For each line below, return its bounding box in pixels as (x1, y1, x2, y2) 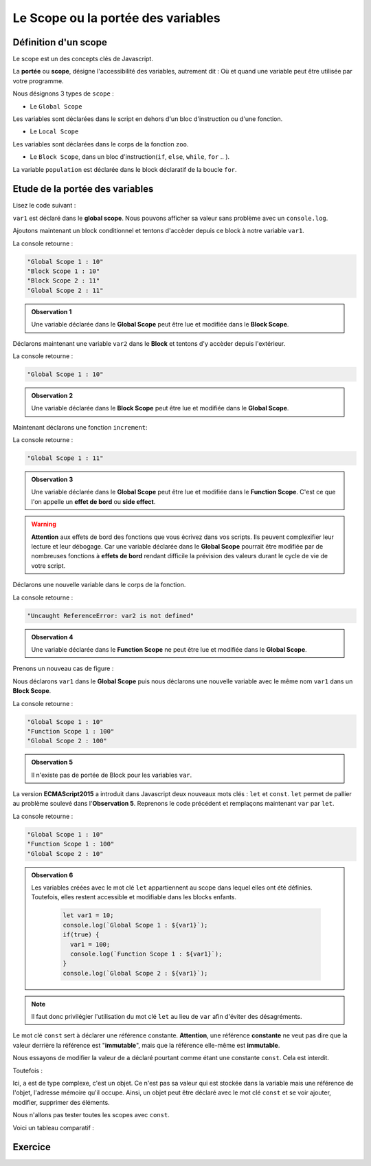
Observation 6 (31, 870, 74, 879)
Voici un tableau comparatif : (12, 1123, 94, 1132)
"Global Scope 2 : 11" (27, 286, 104, 294)
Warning (31, 520, 56, 529)
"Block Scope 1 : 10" (27, 267, 100, 275)
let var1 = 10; (63, 912, 114, 919)
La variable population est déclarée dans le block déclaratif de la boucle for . (12, 165, 237, 173)
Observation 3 (31, 475, 74, 484)
